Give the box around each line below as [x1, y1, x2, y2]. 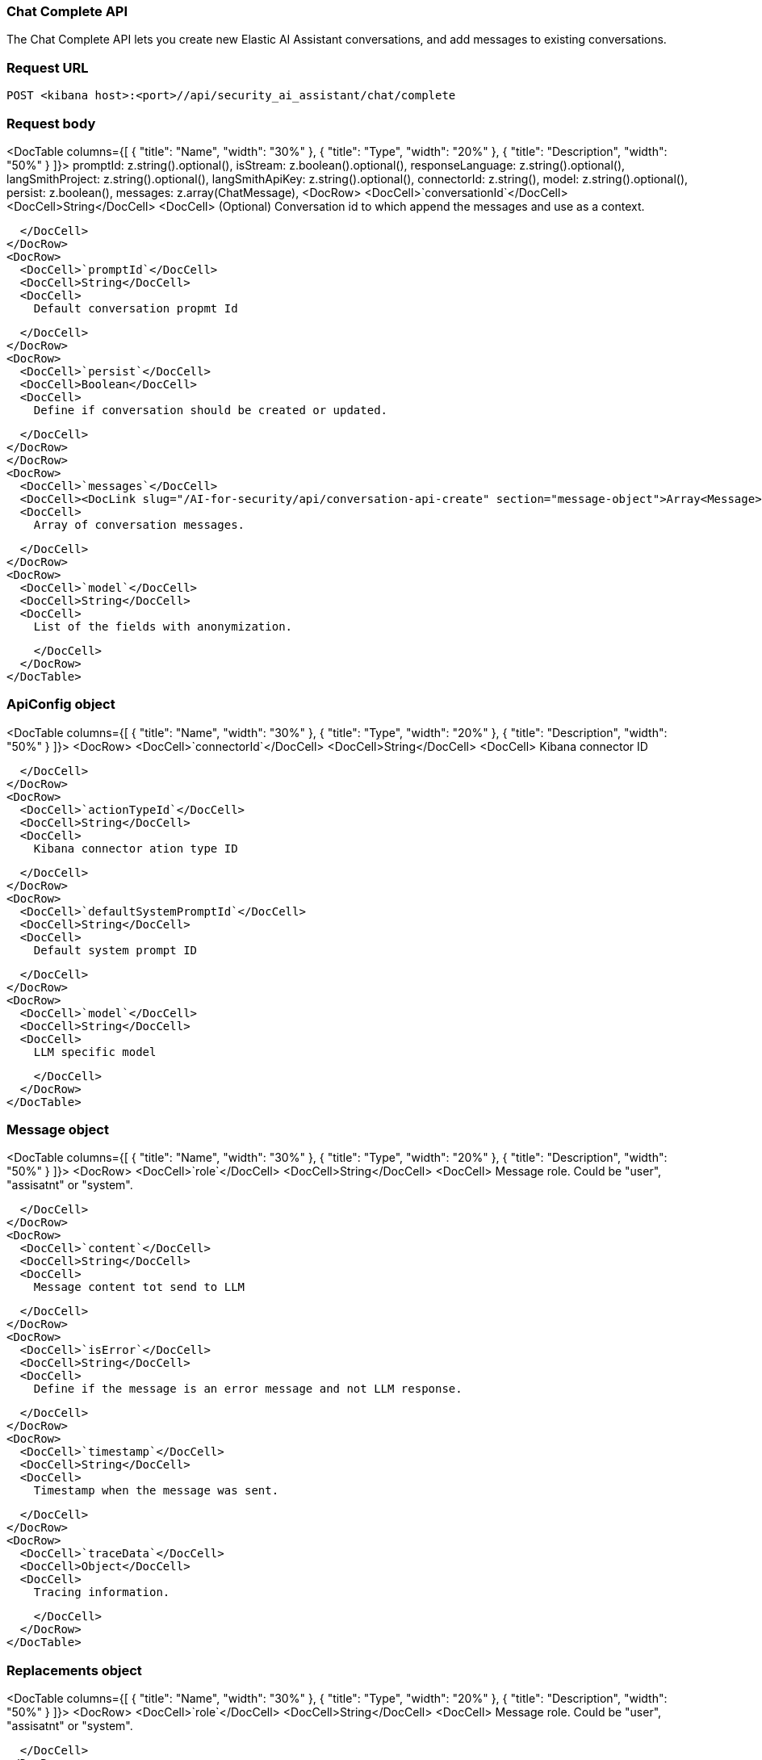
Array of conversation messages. [33, 518, 245, 531]
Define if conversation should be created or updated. [33, 403, 388, 417]
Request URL [6, 59, 89, 76]
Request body [6, 115, 96, 132]
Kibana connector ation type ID [33, 841, 238, 855]
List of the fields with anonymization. [33, 619, 293, 633]
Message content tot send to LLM [33, 1280, 245, 1294]
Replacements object [6, 1662, 142, 1678]
